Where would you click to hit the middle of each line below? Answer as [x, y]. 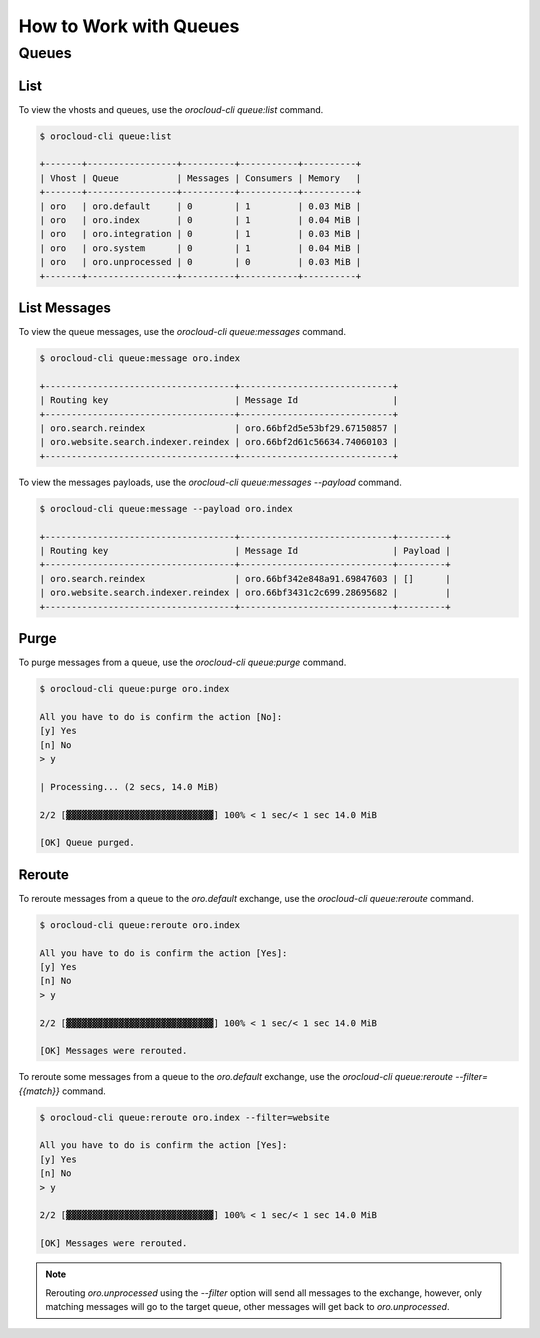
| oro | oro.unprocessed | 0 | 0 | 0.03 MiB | [200, 262]
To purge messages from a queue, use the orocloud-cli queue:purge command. [182, 662]
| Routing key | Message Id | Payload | [245, 550]
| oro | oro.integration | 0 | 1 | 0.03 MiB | [200, 234]
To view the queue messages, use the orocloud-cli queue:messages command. [182, 332]
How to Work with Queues [129, 26]
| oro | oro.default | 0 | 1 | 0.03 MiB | [200, 206]
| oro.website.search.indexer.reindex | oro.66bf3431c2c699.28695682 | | [245, 593]
